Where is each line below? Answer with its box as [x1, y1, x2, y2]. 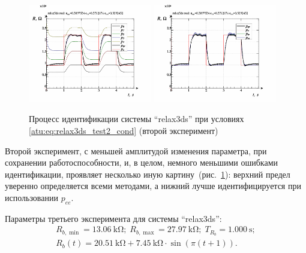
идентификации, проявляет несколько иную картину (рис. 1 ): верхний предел [5, 167, 290, 180]
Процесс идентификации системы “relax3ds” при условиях [29, 112, 244, 125]
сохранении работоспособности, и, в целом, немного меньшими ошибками [5, 156, 278, 169]
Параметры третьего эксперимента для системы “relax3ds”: [5, 212, 222, 224]
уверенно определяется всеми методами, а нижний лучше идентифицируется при [5, 179, 301, 192]
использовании [5, 191, 58, 203]
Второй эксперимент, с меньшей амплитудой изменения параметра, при [5, 144, 267, 157]
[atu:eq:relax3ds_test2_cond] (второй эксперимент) [29, 124, 218, 136]
